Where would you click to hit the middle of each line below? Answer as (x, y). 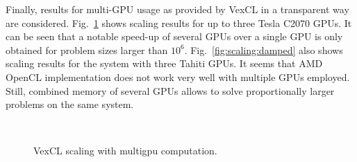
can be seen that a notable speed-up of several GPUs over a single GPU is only (174, 36)
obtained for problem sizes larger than (87, 49)
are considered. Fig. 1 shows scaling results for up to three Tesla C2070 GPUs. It (179, 22)
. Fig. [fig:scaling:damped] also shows (264, 49)
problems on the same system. (70, 104)
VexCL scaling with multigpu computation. (125, 151)
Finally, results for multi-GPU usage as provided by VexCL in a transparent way (177, 9)
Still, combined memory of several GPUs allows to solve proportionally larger (170, 90)
